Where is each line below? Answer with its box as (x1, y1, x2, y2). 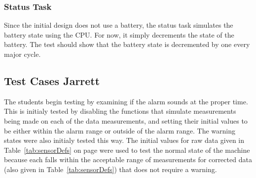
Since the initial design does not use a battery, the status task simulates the (4, 20, 233, 30)
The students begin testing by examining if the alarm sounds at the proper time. (4, 96, 248, 106)
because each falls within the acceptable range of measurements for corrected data (4, 154, 252, 165)
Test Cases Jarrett (4, 73, 100, 88)
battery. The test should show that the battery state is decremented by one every (4, 39, 250, 49)
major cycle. (4, 49, 41, 59)
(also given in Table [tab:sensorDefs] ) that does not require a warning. (4, 164, 217, 174)
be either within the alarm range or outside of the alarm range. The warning (4, 125, 235, 135)
